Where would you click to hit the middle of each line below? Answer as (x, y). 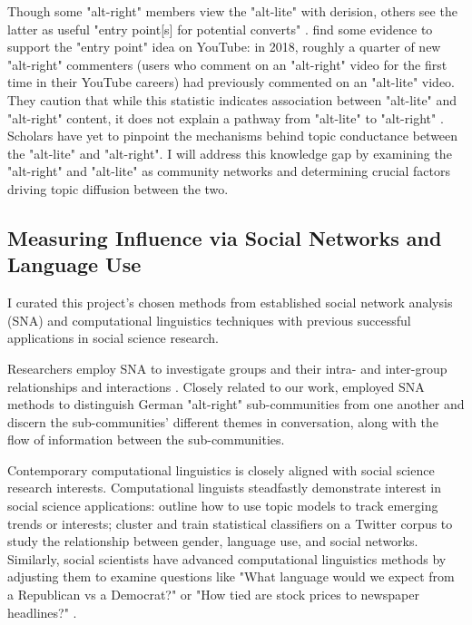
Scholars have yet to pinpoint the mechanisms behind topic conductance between (233, 136)
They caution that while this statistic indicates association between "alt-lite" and (232, 99)
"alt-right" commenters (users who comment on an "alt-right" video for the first (227, 64)
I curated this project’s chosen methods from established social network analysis (230, 303)
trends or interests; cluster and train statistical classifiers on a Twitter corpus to (230, 523)
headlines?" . (42, 612)
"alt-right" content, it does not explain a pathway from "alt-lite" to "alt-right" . (226, 117)
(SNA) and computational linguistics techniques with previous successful (209, 320)
